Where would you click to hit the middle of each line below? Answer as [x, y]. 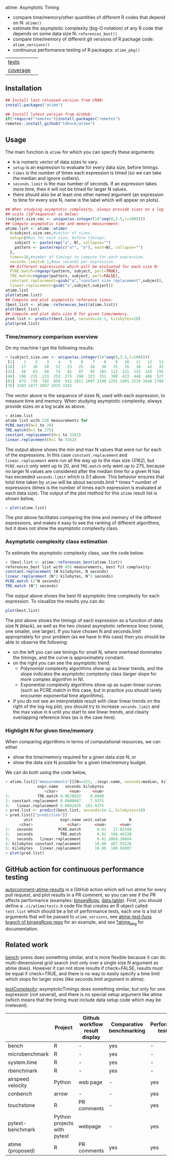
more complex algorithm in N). [52, 679]
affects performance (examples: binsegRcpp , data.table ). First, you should [84, 900]
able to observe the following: [37, 642]
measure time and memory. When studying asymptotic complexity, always [84, 401]
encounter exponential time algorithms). [62, 695]
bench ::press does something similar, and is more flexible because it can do [85, 957]
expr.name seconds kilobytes [71, 787]
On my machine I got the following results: [50, 348]
